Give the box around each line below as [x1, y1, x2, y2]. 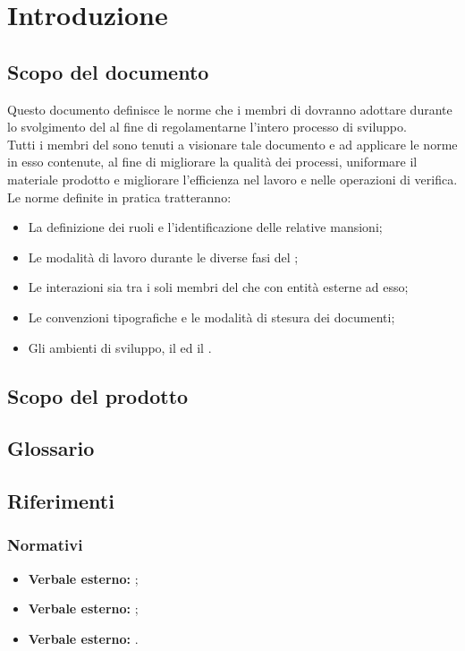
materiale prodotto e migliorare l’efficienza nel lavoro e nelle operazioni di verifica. [7, 169, 458, 188]
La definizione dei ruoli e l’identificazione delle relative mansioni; [28, 218, 383, 236]
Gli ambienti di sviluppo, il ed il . [28, 338, 212, 356]
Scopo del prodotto [7, 381, 189, 409]
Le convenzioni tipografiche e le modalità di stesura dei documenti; [28, 307, 395, 326]
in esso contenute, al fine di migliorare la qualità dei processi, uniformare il [7, 152, 418, 171]
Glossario [7, 434, 95, 462]
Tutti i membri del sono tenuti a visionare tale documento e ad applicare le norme [7, 134, 458, 153]
